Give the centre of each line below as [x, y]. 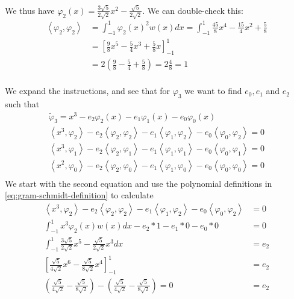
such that [22, 103]
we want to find [213, 91]
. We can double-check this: [193, 10]
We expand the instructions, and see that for [88, 91]
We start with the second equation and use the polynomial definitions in [139, 183]
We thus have [30, 10]
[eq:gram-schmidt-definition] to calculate [79, 195]
